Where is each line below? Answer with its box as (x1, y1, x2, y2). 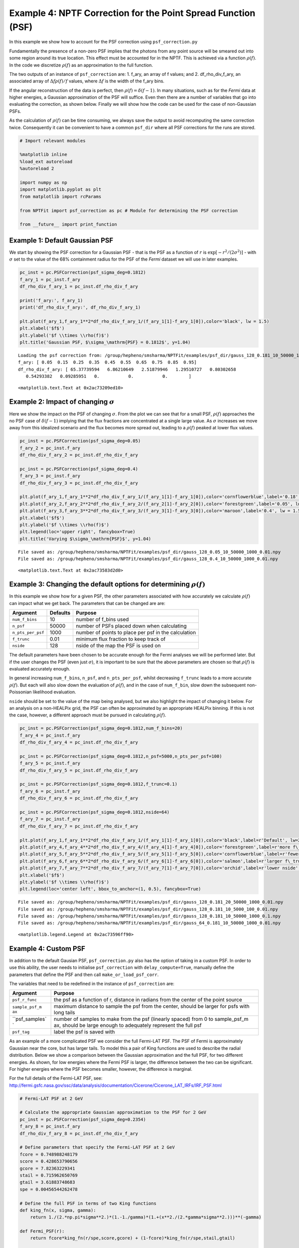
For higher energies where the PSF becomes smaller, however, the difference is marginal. (9, 1066, 193, 1072)
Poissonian (9, 689, 32, 695)
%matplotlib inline (19, 152, 67, 157)
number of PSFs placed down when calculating (76, 623, 187, 629)
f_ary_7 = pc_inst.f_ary (19, 816, 81, 822)
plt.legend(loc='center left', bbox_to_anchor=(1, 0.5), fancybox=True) (19, 886, 201, 892)
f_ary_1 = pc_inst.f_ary (19, 277, 81, 282)
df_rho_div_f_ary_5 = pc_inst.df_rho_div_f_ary (19, 767, 138, 773)
